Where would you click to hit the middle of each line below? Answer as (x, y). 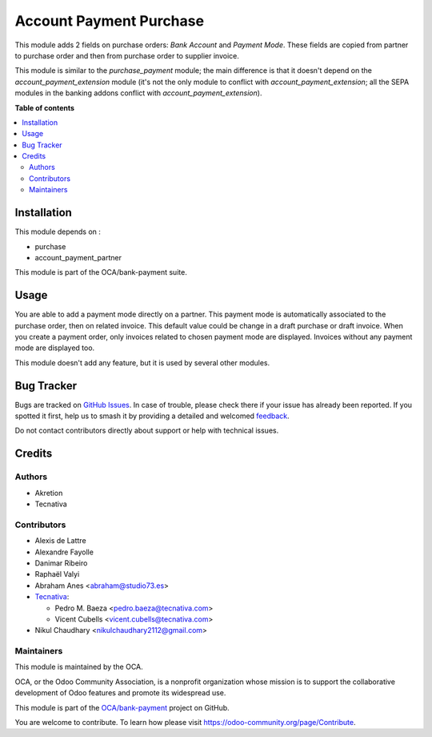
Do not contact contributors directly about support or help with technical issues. (147, 431)
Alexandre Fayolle (64, 552)
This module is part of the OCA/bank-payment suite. (101, 272)
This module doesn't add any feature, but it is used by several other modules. (142, 362)
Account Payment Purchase (109, 21)
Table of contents (45, 107)
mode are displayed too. (55, 348)
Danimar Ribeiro (61, 563)
